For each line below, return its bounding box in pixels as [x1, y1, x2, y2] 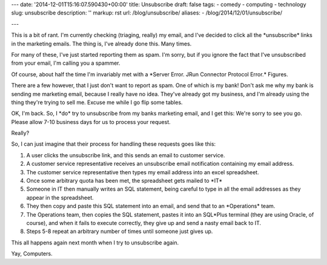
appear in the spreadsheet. [26, 194, 94, 201]
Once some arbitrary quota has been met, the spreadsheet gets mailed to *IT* [26, 177, 223, 185]
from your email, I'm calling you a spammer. [11, 59, 121, 67]
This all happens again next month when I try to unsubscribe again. [11, 239, 179, 246]
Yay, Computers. [11, 250, 53, 257]
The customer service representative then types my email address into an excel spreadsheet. [26, 168, 260, 175]
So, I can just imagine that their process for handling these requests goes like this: [11, 140, 216, 148]
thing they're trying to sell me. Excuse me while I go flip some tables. [11, 99, 183, 106]
